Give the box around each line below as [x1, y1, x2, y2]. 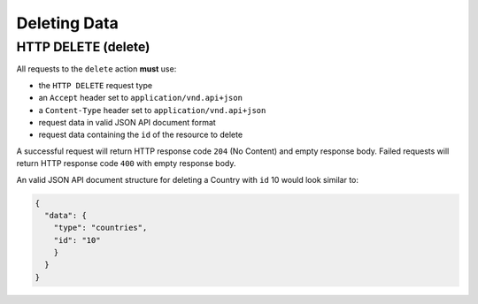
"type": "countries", [53, 223, 148, 233]
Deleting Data [16, 13, 119, 33]
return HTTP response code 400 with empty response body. [16, 158, 236, 169]
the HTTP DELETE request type [38, 80, 153, 90]
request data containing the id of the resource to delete [38, 129, 243, 141]
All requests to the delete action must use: [16, 64, 177, 74]
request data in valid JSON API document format [38, 117, 216, 127]
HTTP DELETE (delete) [16, 39, 150, 55]
